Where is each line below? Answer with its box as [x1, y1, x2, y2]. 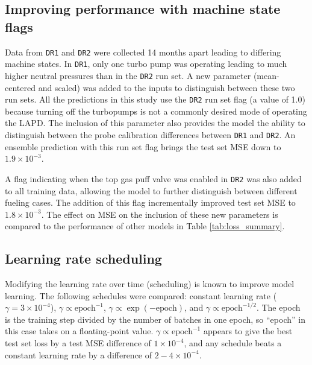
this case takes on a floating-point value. [5, 325, 154, 337]
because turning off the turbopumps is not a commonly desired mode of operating [5, 104, 307, 117]
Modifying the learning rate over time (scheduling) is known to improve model [5, 278, 295, 290]
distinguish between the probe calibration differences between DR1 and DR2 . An [5, 129, 296, 141]
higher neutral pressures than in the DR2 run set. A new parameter [5, 69, 251, 81]
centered [5, 81, 36, 94]
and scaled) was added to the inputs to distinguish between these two [38, 81, 295, 94]
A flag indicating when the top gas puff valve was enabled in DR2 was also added [5, 172, 302, 185]
